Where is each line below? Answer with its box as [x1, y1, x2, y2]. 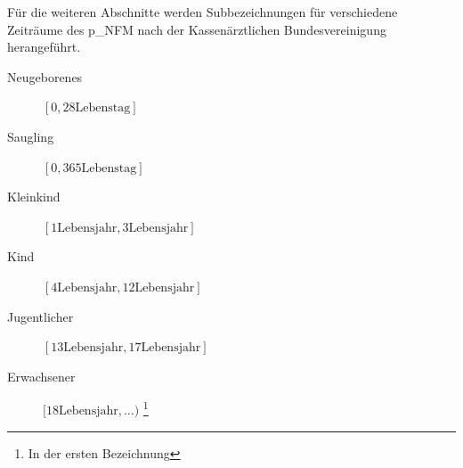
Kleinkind [7, 187, 61, 206]
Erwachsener [7, 366, 76, 385]
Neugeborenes [7, 67, 83, 86]
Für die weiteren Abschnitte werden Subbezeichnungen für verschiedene [7, 3, 398, 21]
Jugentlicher [7, 307, 74, 325]
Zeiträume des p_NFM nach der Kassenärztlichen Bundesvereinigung [7, 20, 386, 38]
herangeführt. [7, 37, 81, 56]
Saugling [7, 127, 54, 145]
